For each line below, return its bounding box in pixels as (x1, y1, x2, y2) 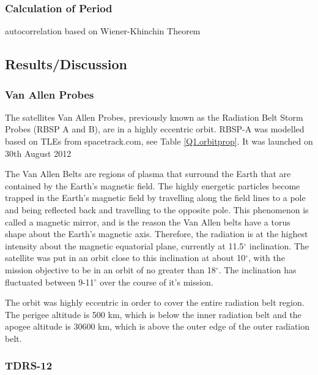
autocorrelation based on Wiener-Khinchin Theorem (5, 25, 201, 37)
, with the (248, 251, 285, 264)
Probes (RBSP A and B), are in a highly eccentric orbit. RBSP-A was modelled (5, 123, 305, 135)
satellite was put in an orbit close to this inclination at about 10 (5, 251, 246, 264)
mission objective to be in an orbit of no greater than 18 (5, 263, 216, 276)
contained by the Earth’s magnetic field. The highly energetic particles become (5, 179, 300, 192)
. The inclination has (218, 263, 297, 276)
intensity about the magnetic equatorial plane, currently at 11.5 (5, 239, 244, 252)
